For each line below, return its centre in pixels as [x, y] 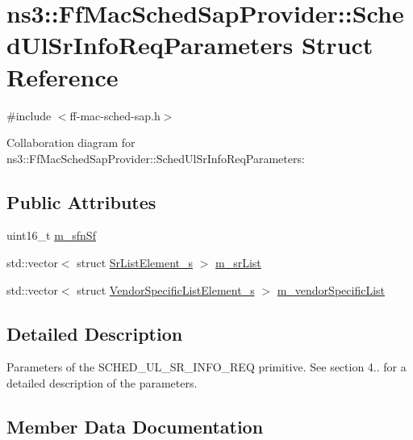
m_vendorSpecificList [331, 289]
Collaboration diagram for [71, 142]
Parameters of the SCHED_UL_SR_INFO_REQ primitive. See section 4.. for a [206, 367]
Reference [63, 76]
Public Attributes [81, 201]
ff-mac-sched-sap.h [115, 115]
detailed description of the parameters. [102, 383]
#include [29, 115]
